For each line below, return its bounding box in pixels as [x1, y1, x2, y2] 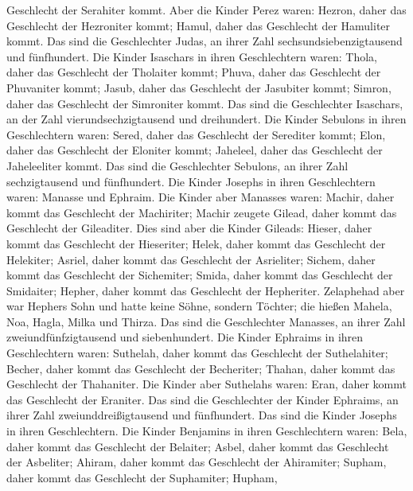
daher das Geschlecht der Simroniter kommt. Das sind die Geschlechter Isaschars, [6, 95, 403, 111]
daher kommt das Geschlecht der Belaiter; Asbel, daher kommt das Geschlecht [6, 438, 389, 454]
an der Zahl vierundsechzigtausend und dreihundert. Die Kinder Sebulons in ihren [6, 111, 407, 127]
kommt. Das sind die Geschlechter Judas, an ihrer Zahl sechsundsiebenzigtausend [6, 33, 403, 49]
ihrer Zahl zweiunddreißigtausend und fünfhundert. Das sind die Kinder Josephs [6, 407, 397, 423]
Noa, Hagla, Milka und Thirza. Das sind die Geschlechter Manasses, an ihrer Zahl [6, 313, 406, 329]
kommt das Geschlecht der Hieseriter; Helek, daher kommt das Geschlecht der [6, 235, 386, 251]
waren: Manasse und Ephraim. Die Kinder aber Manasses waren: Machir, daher [6, 189, 395, 205]
